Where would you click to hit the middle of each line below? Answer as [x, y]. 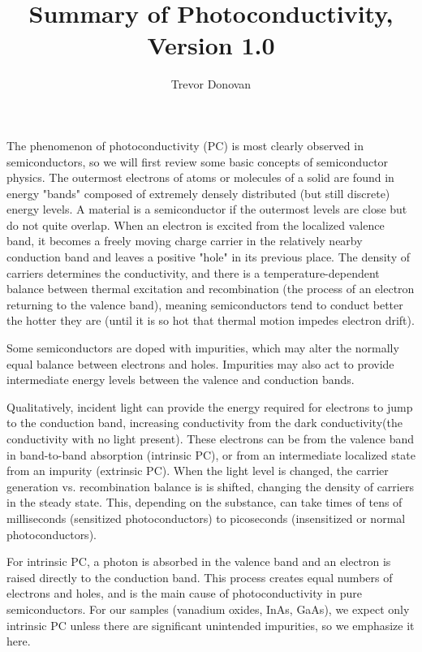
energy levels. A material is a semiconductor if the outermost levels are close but [207, 209]
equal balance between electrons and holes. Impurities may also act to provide [200, 363]
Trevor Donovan [211, 84]
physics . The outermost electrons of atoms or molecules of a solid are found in [200, 177]
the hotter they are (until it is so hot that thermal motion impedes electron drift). [211, 320]
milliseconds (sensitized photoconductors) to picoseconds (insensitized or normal [206, 518]
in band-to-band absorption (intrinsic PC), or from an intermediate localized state [211, 454]
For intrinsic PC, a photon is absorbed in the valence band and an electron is [199, 561]
